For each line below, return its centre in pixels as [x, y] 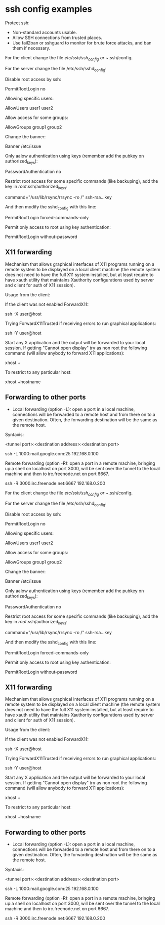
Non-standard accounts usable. [44, 32]
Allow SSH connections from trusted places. [57, 38]
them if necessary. [31, 48]
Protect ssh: [17, 23]
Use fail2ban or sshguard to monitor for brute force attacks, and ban [82, 42]
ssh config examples [49, 9]
